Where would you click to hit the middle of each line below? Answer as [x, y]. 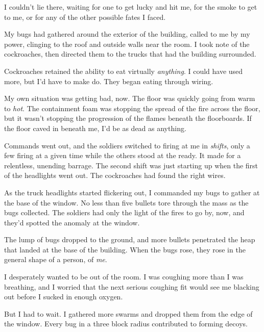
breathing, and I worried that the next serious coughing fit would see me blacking [132, 286]
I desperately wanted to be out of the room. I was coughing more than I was [124, 277]
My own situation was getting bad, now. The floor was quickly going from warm [130, 98]
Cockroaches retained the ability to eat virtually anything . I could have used [124, 71]
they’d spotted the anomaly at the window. [72, 222]
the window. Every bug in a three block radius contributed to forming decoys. [126, 324]
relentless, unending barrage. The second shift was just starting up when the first [131, 165]
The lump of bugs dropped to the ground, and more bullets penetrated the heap [130, 239]
